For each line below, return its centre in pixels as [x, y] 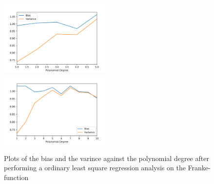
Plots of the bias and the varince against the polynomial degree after [107, 158]
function [16, 177]
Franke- [199, 168]
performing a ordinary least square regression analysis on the [95, 168]
